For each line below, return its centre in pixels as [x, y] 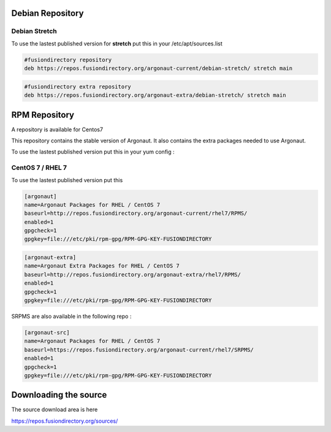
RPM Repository [43, 114]
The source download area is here [55, 410]
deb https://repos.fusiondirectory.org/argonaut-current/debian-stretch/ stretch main [158, 68]
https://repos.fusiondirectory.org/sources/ [65, 421]
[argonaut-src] [47, 332]
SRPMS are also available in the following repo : [71, 316]
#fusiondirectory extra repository [78, 87]
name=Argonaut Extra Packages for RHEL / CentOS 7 [102, 266]
